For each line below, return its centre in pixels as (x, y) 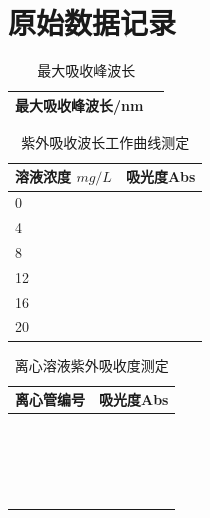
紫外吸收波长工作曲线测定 (105, 141)
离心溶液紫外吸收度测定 (91, 364)
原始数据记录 (92, 22)
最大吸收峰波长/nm (79, 104)
